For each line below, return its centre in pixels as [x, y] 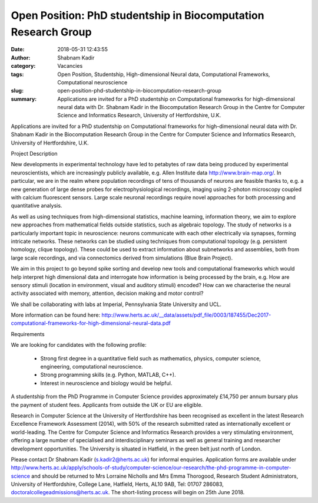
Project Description [34, 154]
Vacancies [70, 66]
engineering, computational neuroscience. [92, 367]
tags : [17, 74]
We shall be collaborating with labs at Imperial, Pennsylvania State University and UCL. [116, 304]
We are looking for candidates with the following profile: [79, 345]
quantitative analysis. [37, 206]
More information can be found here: [55, 315]
